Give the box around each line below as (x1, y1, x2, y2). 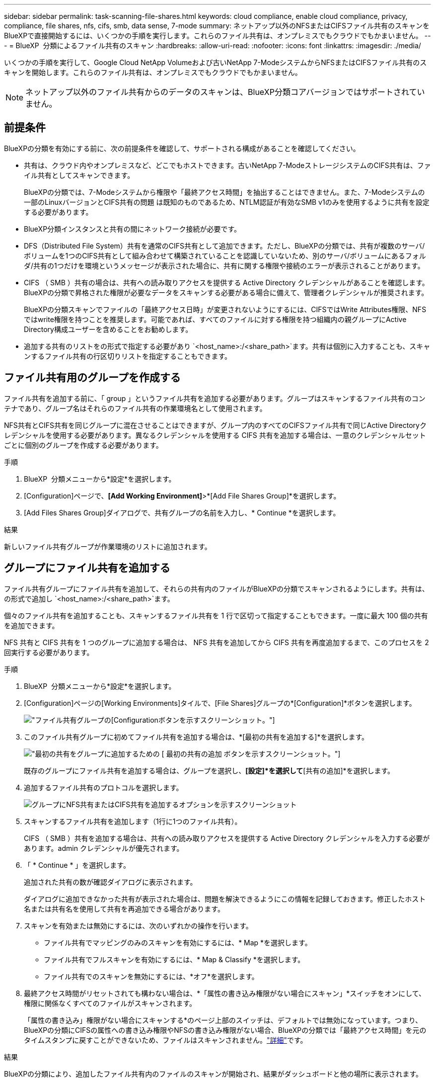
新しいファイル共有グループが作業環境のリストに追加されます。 (4, 542, 212, 551)
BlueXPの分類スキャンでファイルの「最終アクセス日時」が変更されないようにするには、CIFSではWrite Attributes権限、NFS (24, 305, 427, 314)
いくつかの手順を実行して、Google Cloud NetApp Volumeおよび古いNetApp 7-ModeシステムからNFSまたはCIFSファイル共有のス (4, 58, 427, 67)
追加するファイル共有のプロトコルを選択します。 (24, 783, 183, 792)
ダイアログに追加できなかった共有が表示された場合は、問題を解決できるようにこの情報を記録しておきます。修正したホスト (24, 894, 426, 903)
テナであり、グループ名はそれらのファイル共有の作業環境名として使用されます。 (4, 404, 267, 413)
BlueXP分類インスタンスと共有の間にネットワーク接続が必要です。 (24, 224, 241, 233)
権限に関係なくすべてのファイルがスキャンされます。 (24, 999, 197, 1007)
